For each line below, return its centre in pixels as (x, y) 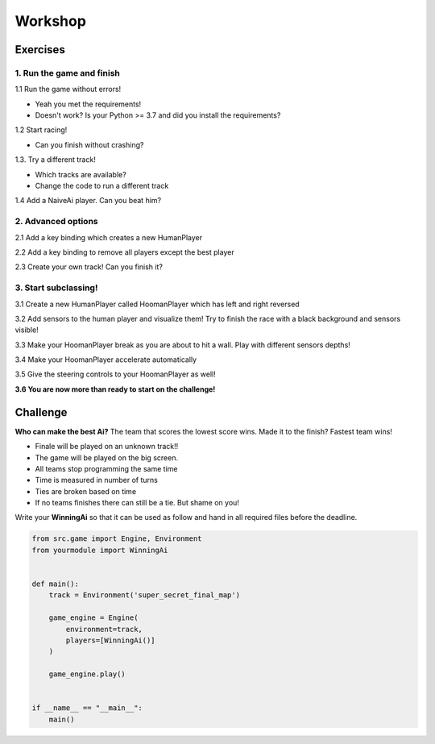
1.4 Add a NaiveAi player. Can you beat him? (88, 201)
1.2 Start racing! (41, 130)
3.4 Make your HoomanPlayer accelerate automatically (106, 360)
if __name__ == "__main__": (87, 708)
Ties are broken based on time (86, 491)
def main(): (56, 584)
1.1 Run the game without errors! (68, 89)
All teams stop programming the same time (106, 468)
